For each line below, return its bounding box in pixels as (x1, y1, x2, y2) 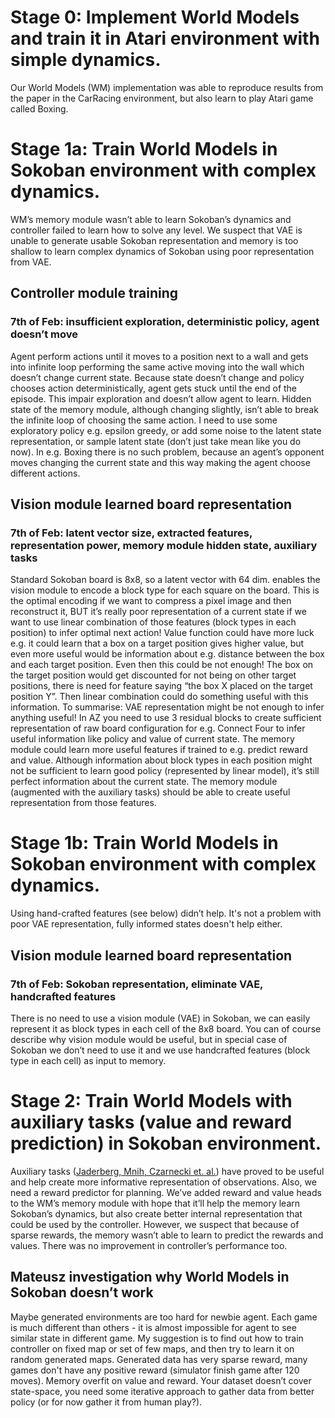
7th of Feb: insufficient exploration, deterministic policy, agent (10, 315, 320, 329)
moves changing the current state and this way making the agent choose (10, 456, 311, 468)
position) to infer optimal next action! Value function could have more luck (10, 627, 315, 639)
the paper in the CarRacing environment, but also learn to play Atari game (10, 92, 314, 104)
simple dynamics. (10, 49, 162, 71)
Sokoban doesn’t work (10, 1284, 154, 1301)
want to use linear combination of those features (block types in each (10, 616, 297, 628)
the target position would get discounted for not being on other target (10, 669, 297, 681)
